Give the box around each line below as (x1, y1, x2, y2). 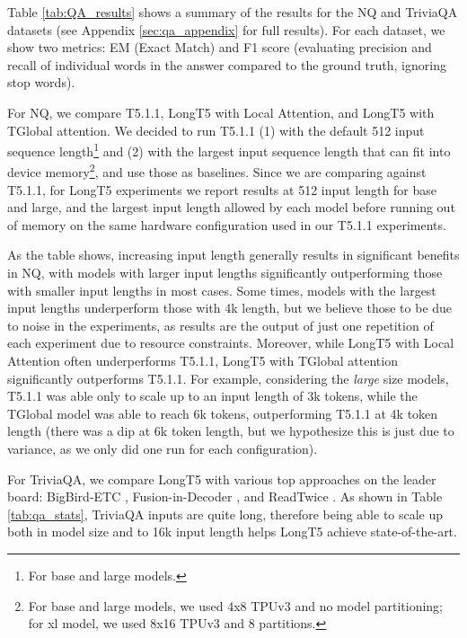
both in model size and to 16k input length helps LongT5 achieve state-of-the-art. (7, 522, 457, 541)
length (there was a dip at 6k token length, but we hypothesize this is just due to (7, 421, 454, 440)
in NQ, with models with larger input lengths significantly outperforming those (7, 263, 443, 282)
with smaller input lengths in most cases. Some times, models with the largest (7, 280, 436, 299)
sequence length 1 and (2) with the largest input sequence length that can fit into (7, 139, 451, 160)
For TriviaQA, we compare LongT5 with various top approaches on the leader (7, 469, 436, 488)
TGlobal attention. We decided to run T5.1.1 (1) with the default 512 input (7, 120, 425, 139)
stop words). (7, 73, 75, 92)
